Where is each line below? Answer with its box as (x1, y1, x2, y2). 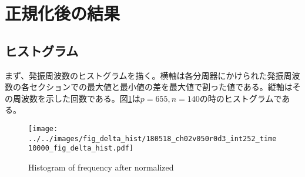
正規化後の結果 (5, 1, 120, 25)
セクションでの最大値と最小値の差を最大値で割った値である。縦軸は (29, 81, 293, 93)
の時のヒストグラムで (199, 92, 282, 104)
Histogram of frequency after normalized (28, 161, 174, 173)
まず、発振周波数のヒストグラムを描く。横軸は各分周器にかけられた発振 (5, 69, 284, 81)
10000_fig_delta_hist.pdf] (28, 144, 133, 153)
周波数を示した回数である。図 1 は (12, 92, 140, 104)
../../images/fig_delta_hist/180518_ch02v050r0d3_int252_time (28, 134, 277, 143)
